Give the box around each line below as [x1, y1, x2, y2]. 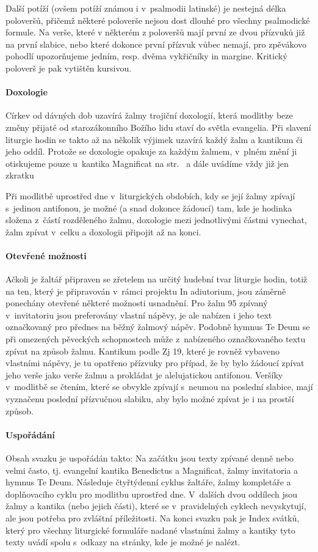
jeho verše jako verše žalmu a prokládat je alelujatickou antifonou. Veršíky [5, 368, 283, 381]
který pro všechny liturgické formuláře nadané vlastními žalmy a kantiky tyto [5, 523, 295, 536]
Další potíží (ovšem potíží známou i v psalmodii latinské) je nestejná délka [5, 2, 286, 14]
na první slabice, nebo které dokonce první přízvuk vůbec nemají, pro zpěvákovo [5, 37, 307, 50]
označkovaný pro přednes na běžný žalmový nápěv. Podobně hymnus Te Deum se [5, 320, 310, 333]
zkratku [5, 169, 34, 182]
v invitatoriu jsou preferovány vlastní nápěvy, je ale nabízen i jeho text [5, 308, 272, 321]
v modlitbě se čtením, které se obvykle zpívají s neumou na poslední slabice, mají [5, 380, 313, 393]
